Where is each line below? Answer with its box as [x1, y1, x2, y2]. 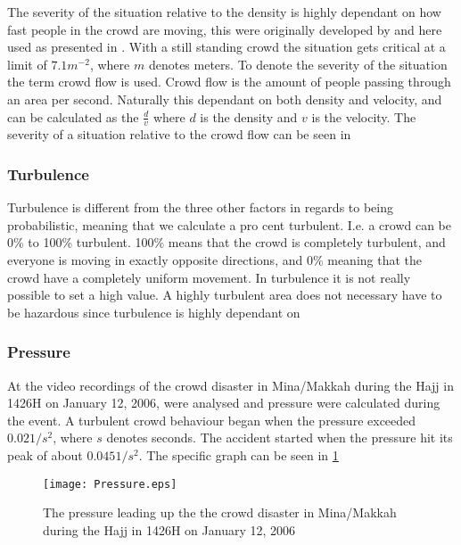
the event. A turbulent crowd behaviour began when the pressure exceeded [7, 410, 416, 429]
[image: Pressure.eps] [43, 477, 177, 491]
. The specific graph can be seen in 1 [138, 445, 339, 464]
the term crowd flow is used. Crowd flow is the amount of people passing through [7, 72, 451, 91]
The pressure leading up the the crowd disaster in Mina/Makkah [43, 503, 397, 522]
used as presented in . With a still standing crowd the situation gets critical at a [7, 37, 446, 56]
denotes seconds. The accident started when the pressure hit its [106, 428, 453, 447]
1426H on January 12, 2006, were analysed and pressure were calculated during [7, 393, 440, 412]
